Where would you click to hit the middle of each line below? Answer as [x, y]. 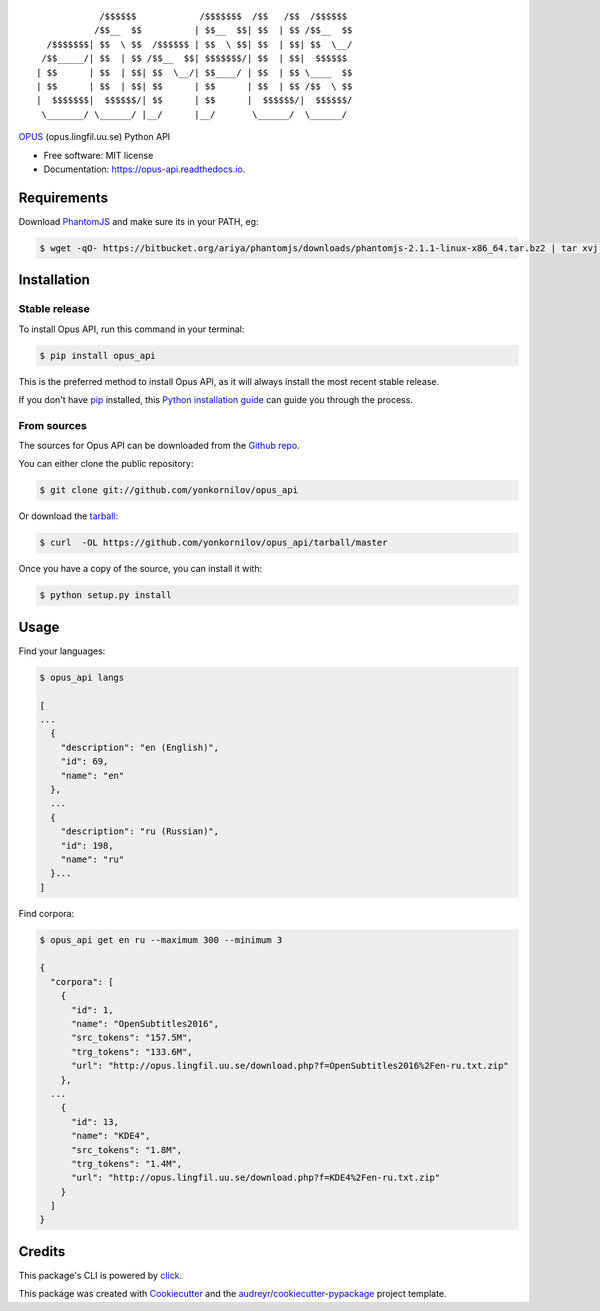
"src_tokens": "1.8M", [127, 1149]
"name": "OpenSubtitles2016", [145, 1024]
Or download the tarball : [68, 516]
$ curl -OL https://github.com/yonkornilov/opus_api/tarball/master [213, 543]
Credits [42, 1251]
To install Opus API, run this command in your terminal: [131, 329]
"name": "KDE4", [111, 1136]
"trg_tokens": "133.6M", [132, 1051]
